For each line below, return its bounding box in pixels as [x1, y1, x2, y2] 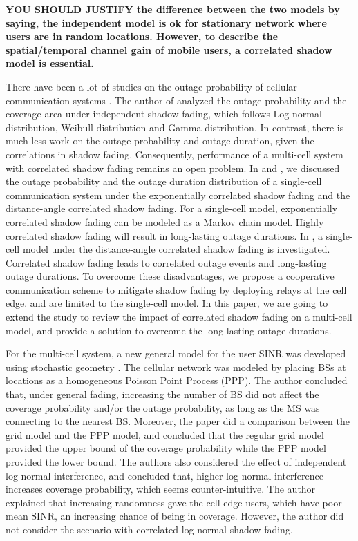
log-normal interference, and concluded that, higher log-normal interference [6, 468, 323, 482]
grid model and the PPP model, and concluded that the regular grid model [6, 427, 324, 442]
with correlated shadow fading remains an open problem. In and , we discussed [6, 160, 340, 175]
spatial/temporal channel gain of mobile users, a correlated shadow [6, 42, 332, 57]
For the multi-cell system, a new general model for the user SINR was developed [6, 346, 346, 361]
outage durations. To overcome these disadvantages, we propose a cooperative [6, 269, 335, 283]
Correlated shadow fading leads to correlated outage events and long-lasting [6, 255, 327, 269]
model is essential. [6, 56, 94, 70]
